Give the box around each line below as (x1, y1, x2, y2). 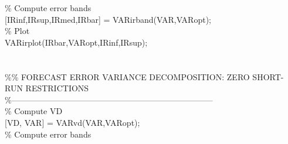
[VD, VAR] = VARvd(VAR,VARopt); (5, 116, 140, 128)
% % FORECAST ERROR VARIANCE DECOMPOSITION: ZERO (5, 70, 250, 83)
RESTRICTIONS (25, 82, 89, 94)
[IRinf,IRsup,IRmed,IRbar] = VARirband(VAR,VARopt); (5, 13, 211, 25)
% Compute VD (5, 105, 63, 117)
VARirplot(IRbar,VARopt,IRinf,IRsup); (5, 36, 148, 48)
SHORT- (252, 70, 284, 83)
